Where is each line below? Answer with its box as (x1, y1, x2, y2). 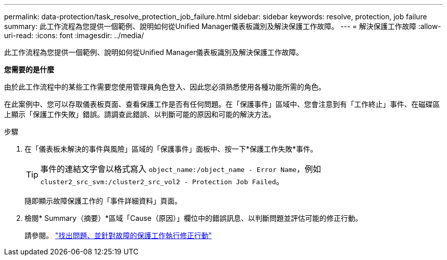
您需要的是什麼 (4, 65, 54, 74)
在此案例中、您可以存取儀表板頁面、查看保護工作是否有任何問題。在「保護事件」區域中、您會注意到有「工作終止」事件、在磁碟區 (4, 100, 440, 108)
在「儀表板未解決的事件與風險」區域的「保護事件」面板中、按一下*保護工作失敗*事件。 (24, 145, 318, 153)
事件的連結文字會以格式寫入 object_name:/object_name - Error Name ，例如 (40, 164, 321, 174)
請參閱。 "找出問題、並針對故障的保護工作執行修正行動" (24, 231, 212, 240)
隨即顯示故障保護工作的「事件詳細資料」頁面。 (24, 196, 182, 205)
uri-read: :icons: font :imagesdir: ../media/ (4, 31, 144, 40)
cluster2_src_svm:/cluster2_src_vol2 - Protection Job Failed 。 (40, 176, 284, 186)
